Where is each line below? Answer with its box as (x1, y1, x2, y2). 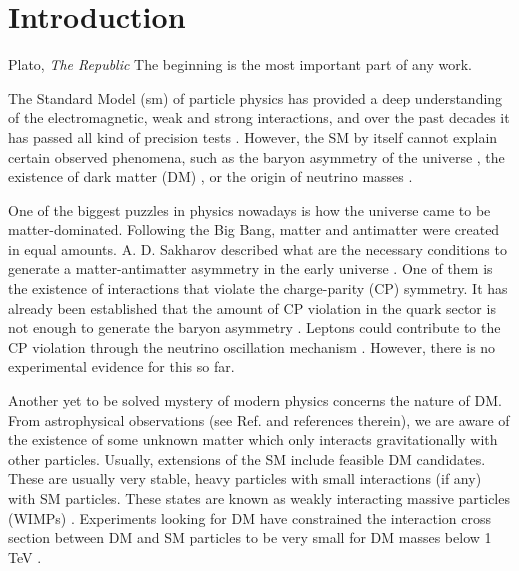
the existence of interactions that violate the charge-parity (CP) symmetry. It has (8, 278, 508, 299)
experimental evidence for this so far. (8, 356, 235, 377)
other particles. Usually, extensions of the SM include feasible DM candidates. (8, 448, 486, 469)
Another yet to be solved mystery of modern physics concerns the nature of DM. (8, 390, 502, 411)
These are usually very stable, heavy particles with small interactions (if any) (8, 468, 482, 489)
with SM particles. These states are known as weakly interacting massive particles (8, 488, 510, 508)
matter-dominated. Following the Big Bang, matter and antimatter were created (8, 219, 500, 240)
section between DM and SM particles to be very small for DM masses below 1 (8, 527, 492, 548)
